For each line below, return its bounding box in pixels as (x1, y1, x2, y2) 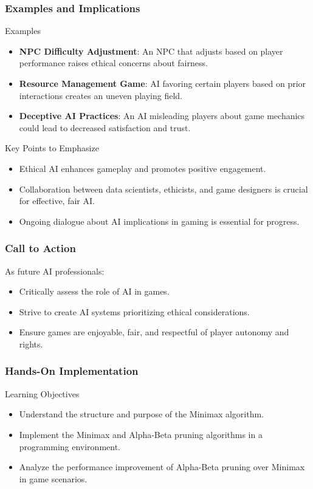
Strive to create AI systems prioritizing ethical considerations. (19, 305, 250, 318)
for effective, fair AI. (19, 194, 95, 207)
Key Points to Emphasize (5, 142, 99, 154)
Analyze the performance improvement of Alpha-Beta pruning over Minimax (19, 460, 305, 473)
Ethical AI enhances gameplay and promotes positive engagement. (19, 162, 266, 174)
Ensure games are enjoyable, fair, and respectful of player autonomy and (19, 326, 289, 338)
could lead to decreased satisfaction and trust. (19, 121, 191, 134)
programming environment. (19, 440, 120, 453)
